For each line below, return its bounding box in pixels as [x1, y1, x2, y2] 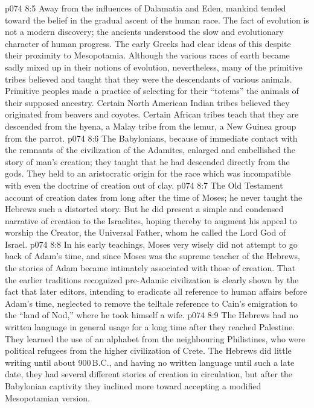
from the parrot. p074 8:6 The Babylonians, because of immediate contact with [5, 131, 298, 144]
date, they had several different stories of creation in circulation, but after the [5, 368, 293, 380]
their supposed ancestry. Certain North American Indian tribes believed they [5, 96, 290, 108]
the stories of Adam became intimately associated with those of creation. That [5, 262, 296, 274]
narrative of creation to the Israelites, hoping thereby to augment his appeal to [5, 214, 297, 227]
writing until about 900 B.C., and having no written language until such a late [5, 356, 295, 368]
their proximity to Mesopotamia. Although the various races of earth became [5, 49, 290, 61]
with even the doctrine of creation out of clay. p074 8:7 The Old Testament [5, 178, 283, 191]
